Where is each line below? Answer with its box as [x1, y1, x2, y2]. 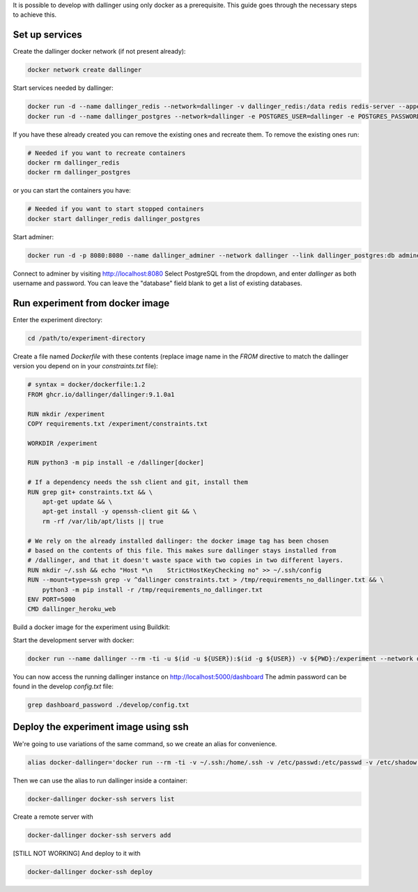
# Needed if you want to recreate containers [27, 149, 186, 157]
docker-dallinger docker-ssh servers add [27, 831, 171, 840]
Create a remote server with [13, 812, 93, 821]
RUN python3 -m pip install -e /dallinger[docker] [27, 459, 205, 467]
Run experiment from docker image [13, 297, 170, 309]
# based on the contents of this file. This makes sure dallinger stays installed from [27, 546, 336, 554]
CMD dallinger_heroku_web [27, 605, 116, 613]
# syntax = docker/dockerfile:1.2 [27, 381, 146, 388]
